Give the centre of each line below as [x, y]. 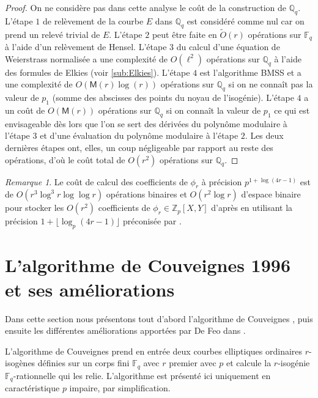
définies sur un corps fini [83, 363]
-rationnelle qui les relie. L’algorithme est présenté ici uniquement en [142, 375]
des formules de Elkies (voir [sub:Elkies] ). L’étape [98, 72]
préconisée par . [152, 221]
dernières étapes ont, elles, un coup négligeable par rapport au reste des [139, 148]
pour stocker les [35, 208]
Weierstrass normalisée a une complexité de [86, 58]
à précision [222, 181]
